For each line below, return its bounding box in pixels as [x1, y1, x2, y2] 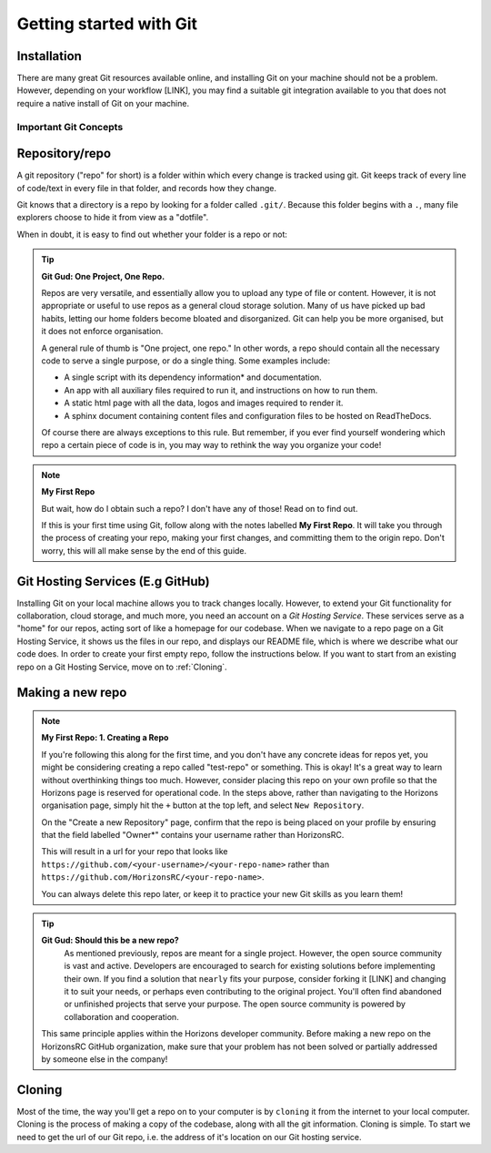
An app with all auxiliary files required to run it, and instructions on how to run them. [64, 384, 378, 395]
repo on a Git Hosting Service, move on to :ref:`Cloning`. [16, 661, 227, 672]
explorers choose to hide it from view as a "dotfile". [16, 212, 209, 223]
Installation [16, 48, 82, 64]
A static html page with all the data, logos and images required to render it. [64, 397, 344, 409]
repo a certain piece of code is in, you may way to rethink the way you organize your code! [41, 440, 382, 451]
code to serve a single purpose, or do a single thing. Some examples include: [41, 355, 331, 366]
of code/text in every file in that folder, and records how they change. [16, 182, 277, 193]
